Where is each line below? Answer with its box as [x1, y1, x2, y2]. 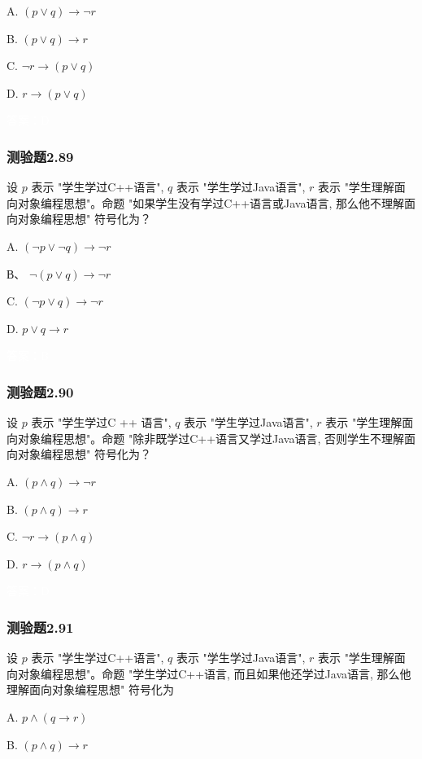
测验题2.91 [7, 616, 74, 637]
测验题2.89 [7, 146, 74, 166]
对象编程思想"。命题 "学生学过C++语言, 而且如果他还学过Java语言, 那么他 [17, 665, 411, 682]
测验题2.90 [7, 381, 74, 401]
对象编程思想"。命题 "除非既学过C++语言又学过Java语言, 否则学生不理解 [17, 429, 404, 446]
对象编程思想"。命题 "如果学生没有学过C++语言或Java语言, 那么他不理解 [17, 194, 404, 211]
